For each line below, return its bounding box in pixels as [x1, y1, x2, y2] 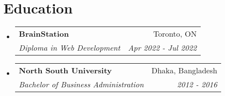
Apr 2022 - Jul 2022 [128, 42, 197, 54]
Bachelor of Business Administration [18, 79, 144, 90]
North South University [18, 65, 112, 76]
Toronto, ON [153, 28, 197, 40]
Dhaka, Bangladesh [151, 65, 217, 76]
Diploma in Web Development [18, 42, 121, 54]
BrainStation [18, 28, 69, 40]
